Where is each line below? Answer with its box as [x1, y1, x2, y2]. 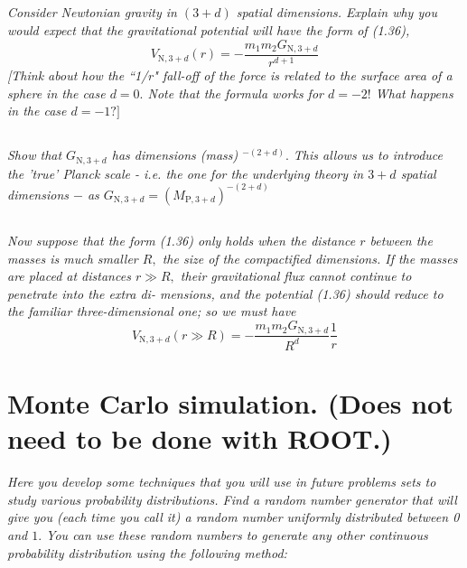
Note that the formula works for [147, 83, 323, 102]
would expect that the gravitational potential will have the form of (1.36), [7, 20, 410, 39]
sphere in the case [7, 83, 106, 102]
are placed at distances [7, 266, 131, 285]
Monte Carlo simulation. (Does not [7, 385, 453, 422]
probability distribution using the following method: [7, 543, 287, 562]
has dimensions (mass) [111, 145, 238, 164]
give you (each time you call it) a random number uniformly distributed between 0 [7, 507, 460, 526]
